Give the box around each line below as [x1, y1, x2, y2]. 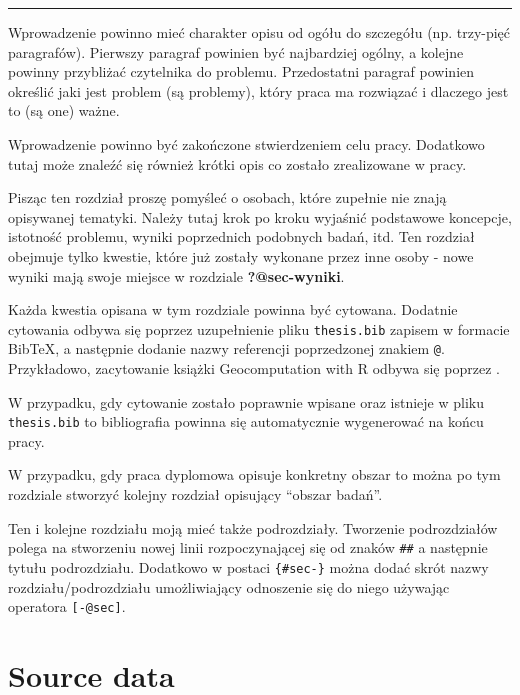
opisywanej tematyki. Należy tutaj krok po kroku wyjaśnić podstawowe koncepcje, [8, 206, 512, 227]
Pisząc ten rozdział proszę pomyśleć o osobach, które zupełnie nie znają [8, 187, 447, 208]
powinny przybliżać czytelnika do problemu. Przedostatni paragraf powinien [8, 61, 475, 82]
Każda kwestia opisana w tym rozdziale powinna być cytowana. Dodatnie [8, 299, 458, 320]
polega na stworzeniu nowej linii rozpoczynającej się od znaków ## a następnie [8, 537, 488, 558]
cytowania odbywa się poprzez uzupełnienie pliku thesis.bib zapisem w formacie [8, 318, 510, 339]
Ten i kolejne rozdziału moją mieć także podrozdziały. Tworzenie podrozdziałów [8, 517, 498, 538]
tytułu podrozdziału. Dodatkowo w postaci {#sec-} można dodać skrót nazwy [8, 556, 489, 577]
